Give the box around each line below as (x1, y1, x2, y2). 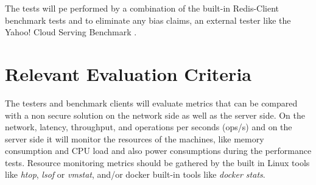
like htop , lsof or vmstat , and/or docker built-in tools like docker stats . (5, 168, 265, 181)
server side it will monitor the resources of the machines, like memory (5, 132, 264, 145)
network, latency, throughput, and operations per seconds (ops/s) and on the (5, 120, 292, 133)
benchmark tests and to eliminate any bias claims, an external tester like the (5, 13, 291, 26)
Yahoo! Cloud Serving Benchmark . (5, 26, 137, 38)
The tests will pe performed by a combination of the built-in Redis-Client (5, 2, 279, 14)
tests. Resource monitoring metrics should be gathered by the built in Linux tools (5, 156, 310, 169)
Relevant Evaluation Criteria (5, 61, 251, 86)
